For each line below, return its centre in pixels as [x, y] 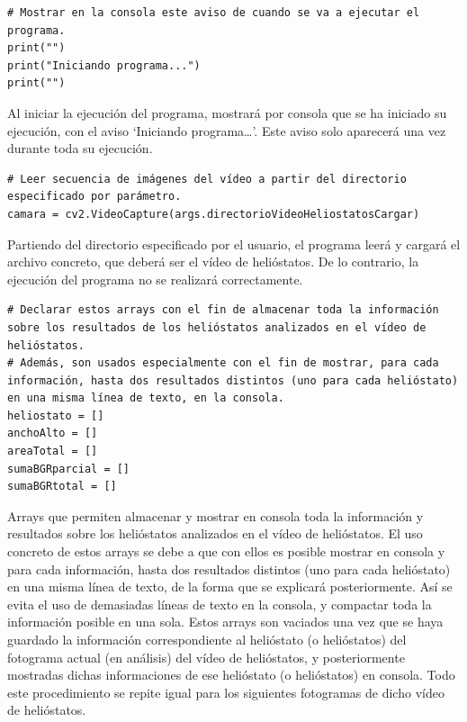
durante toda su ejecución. [80, 148]
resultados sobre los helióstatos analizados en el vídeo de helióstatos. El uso [215, 533]
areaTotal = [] [53, 451]
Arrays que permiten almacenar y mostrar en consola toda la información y [216, 515]
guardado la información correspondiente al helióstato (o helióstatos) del [207, 639]
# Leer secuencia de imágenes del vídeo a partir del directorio [207, 179]
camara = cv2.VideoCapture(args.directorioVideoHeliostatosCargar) [214, 214]
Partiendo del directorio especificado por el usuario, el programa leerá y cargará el [234, 244]
